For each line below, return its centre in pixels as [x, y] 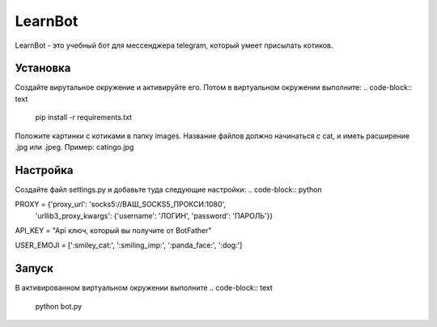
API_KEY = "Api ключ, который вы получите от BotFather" [113, 231]
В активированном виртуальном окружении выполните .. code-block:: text [144, 288]
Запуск [34, 268]
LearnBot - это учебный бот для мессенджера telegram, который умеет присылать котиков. [174, 45]
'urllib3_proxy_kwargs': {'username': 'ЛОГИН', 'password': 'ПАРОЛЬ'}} [154, 215]
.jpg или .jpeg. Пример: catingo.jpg [74, 147]
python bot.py [59, 306]
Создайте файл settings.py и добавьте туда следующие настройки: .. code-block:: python [169, 189]
